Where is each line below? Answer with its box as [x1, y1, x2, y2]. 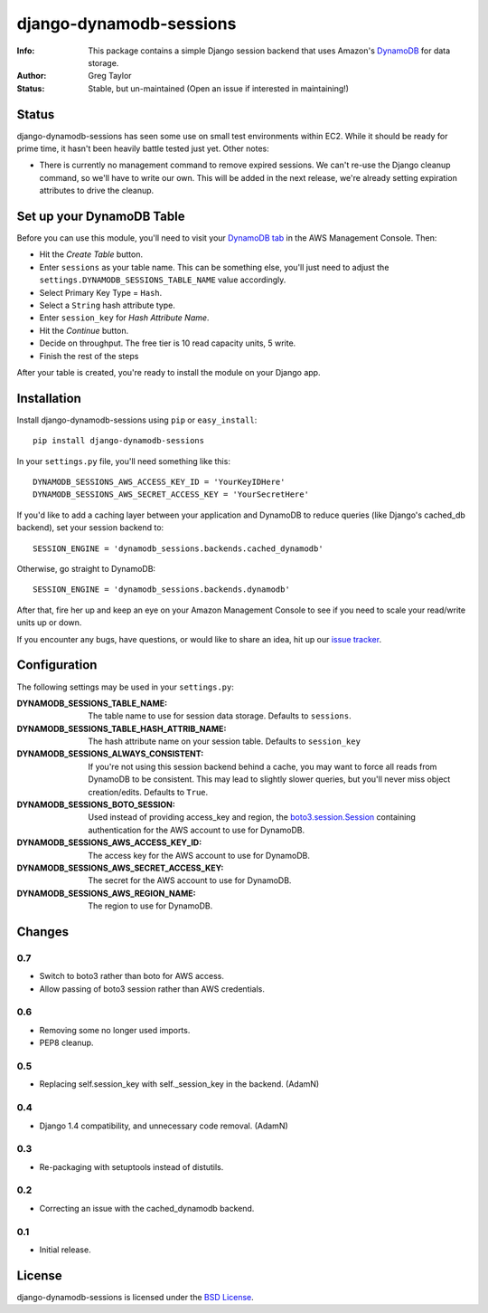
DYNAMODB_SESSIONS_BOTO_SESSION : [16, 799, 175, 810]
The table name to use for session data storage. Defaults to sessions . [88, 710, 352, 721]
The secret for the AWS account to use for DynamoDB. [88, 875, 292, 886]
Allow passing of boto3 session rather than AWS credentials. [39, 983, 266, 994]
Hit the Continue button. [39, 325, 129, 336]
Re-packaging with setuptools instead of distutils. [39, 1161, 224, 1172]
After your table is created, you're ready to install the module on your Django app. [16, 367, 321, 377]
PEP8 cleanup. [39, 1037, 94, 1049]
